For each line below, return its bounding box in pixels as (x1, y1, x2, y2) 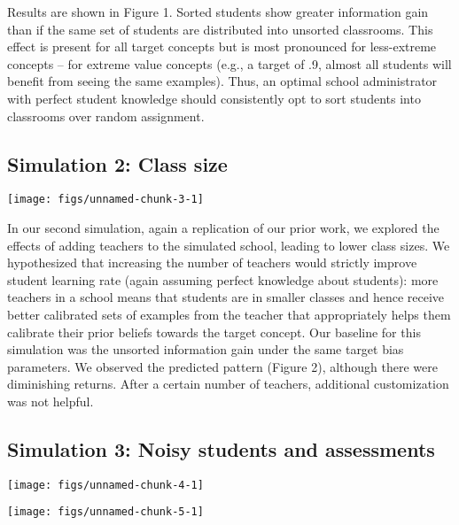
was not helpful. (7, 391, 94, 410)
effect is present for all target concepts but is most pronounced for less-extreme (7, 37, 437, 56)
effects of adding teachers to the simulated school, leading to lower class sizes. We (7, 235, 450, 254)
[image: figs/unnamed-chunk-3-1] (7, 193, 204, 206)
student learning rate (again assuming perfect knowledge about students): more (7, 270, 439, 289)
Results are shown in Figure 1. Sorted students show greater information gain (7, 3, 429, 20)
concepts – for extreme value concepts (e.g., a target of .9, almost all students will (7, 54, 452, 73)
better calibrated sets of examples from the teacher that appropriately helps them (7, 305, 451, 323)
